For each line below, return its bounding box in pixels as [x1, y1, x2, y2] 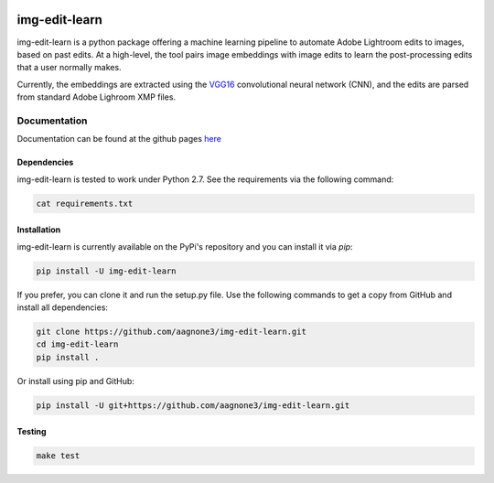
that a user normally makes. [16, 62, 123, 73]
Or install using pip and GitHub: [16, 375, 134, 386]
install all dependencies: [16, 302, 109, 313]
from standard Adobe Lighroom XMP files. [16, 91, 177, 102]
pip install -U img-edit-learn [36, 265, 177, 276]
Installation [16, 224, 61, 235]
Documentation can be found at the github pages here [16, 134, 221, 145]
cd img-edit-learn [36, 339, 119, 349]
